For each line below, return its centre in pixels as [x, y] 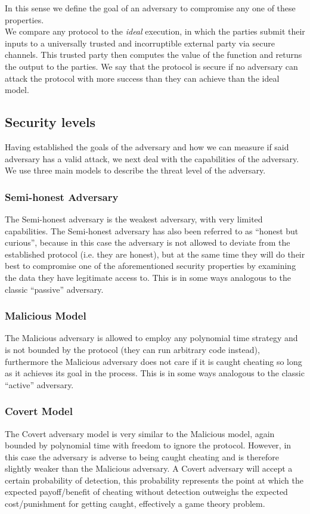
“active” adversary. [39, 384]
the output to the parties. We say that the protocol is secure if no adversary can [151, 66]
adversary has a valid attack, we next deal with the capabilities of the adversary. [152, 158]
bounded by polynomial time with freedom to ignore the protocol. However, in [148, 445]
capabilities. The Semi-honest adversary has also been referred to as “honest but [152, 230]
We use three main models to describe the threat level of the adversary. [135, 170]
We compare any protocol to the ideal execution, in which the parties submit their [155, 31]
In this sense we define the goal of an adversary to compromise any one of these [150, 8]
